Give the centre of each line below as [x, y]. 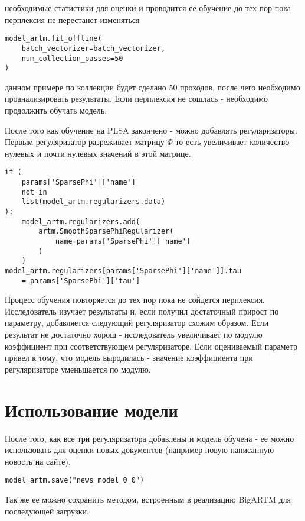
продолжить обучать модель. [56, 110]
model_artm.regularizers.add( [81, 221]
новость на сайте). [38, 461]
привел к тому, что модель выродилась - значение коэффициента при [129, 357]
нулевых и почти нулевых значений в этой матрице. [98, 153]
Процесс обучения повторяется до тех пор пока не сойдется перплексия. [135, 300]
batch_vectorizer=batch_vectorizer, [94, 48]
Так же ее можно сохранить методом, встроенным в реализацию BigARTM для [148, 499]
